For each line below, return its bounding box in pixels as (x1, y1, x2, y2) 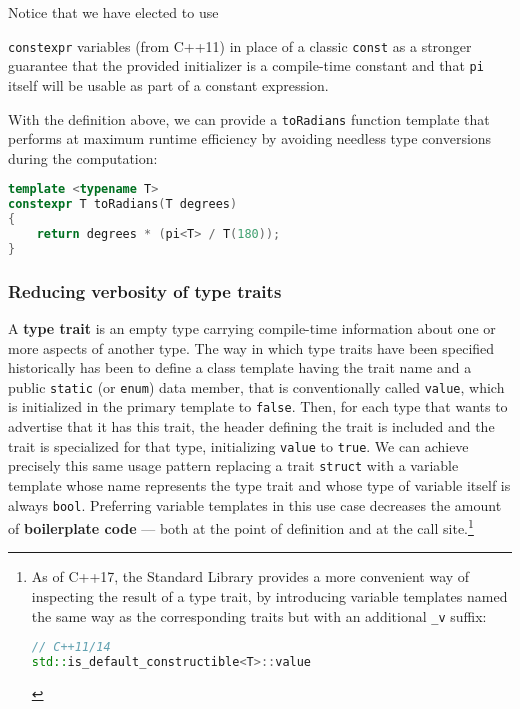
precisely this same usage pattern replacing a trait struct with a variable (8, 455, 459, 476)
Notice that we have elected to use (8, 2, 219, 22)
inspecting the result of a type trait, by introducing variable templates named (31, 586, 508, 607)
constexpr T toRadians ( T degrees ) (8, 197, 238, 212)
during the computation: (8, 147, 158, 168)
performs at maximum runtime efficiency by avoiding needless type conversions (8, 128, 492, 149)
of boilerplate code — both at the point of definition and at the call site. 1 (8, 515, 474, 538)
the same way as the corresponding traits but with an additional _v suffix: (31, 605, 487, 626)
